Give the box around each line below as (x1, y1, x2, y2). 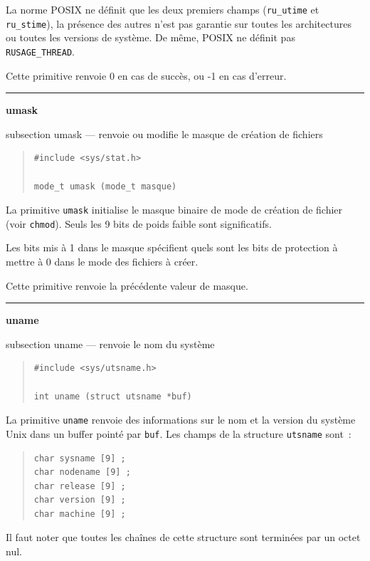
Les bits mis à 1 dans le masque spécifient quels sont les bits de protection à (6, 240, 338, 255)
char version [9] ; (33, 495, 126, 505)
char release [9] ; (33, 481, 126, 491)
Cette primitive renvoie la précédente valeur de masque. (6, 278, 248, 293)
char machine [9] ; (33, 508, 126, 519)
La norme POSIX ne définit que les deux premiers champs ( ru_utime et (6, 2, 319, 16)
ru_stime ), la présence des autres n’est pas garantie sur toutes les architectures (6, 16, 351, 31)
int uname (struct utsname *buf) (33, 391, 192, 402)
